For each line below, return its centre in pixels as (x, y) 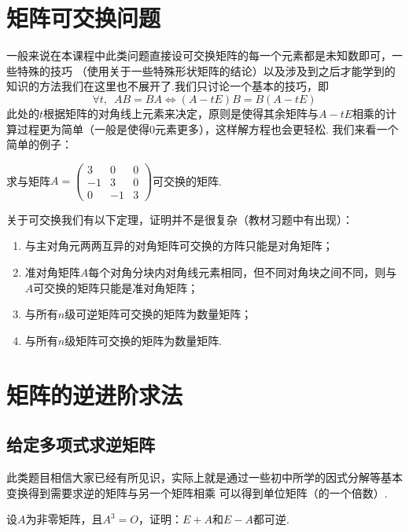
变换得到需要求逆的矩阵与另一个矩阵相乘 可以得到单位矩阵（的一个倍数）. (197, 492)
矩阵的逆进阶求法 (95, 394)
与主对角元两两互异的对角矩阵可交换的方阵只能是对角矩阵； (179, 246)
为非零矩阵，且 (64, 519)
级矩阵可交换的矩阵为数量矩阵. (144, 340)
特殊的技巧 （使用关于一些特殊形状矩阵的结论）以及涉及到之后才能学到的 (206, 70)
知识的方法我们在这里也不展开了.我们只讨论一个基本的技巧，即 (168, 86)
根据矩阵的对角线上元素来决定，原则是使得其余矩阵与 (181, 113)
